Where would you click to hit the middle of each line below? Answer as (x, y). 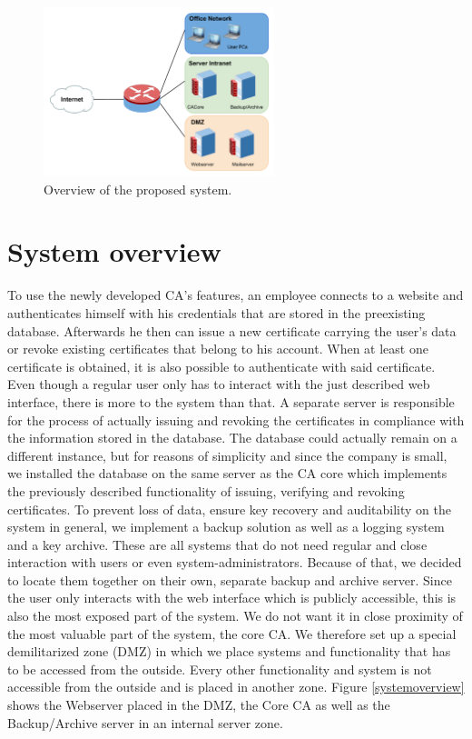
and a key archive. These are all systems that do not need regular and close (217, 544)
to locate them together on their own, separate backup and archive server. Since (230, 579)
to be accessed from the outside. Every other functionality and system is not (220, 669)
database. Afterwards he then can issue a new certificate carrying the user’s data (232, 330)
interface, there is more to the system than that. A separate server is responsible (231, 401)
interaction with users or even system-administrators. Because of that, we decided (235, 562)
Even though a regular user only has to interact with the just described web (219, 384)
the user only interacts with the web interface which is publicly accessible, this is (232, 598)
